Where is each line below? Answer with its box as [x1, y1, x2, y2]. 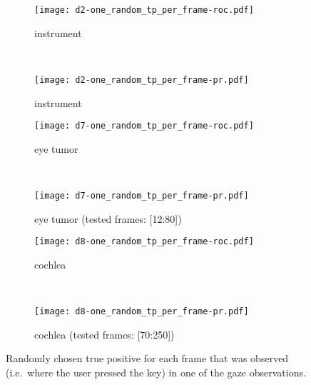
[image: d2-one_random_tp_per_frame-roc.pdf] [34, 5, 254, 15]
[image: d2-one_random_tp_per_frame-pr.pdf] [34, 74, 249, 85]
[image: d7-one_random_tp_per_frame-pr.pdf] [34, 190, 249, 201]
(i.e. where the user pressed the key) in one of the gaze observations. [6, 364, 306, 379]
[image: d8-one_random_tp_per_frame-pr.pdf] [34, 306, 249, 317]
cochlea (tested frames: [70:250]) [34, 326, 175, 341]
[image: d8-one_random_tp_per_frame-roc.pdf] [34, 236, 254, 247]
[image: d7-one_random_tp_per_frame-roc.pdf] [34, 121, 254, 131]
